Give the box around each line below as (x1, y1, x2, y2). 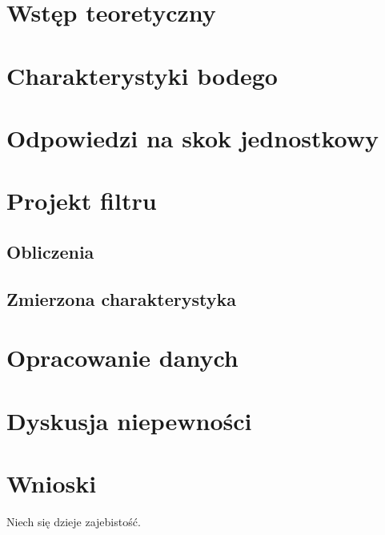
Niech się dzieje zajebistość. (6, 513, 141, 529)
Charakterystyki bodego (6, 58, 278, 91)
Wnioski (6, 467, 97, 499)
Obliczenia (6, 239, 94, 263)
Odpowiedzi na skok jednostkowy (6, 121, 379, 154)
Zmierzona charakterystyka (6, 286, 236, 311)
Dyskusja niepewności (6, 404, 252, 436)
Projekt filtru (6, 184, 157, 217)
